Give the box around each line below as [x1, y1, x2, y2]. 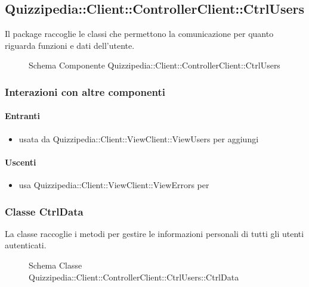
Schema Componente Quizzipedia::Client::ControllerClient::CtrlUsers [29, 59, 280, 71]
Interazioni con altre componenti [5, 84, 165, 99]
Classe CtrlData [5, 204, 84, 219]
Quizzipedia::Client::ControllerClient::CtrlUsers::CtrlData [29, 270, 239, 283]
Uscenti [5, 155, 36, 168]
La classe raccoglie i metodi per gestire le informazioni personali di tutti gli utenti [5, 227, 304, 239]
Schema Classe [29, 259, 82, 272]
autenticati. [5, 239, 47, 251]
